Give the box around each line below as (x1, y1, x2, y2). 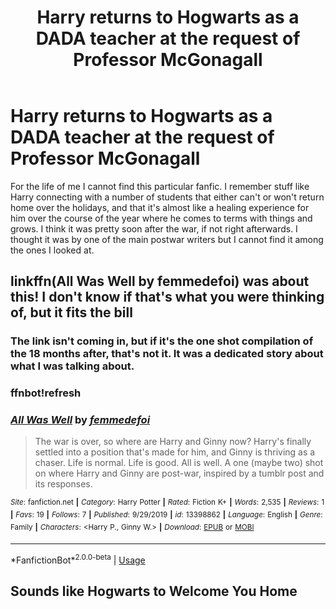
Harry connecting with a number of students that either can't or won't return (10, 191, 325, 203)
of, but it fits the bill (10, 304, 133, 321)
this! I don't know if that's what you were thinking (10, 289, 325, 306)
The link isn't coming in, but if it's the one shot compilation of (10, 334, 314, 348)
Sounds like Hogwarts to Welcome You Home (10, 583, 298, 600)
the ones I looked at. (10, 244, 95, 256)
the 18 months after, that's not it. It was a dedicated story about (10, 347, 324, 361)
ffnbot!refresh (10, 386, 82, 400)
